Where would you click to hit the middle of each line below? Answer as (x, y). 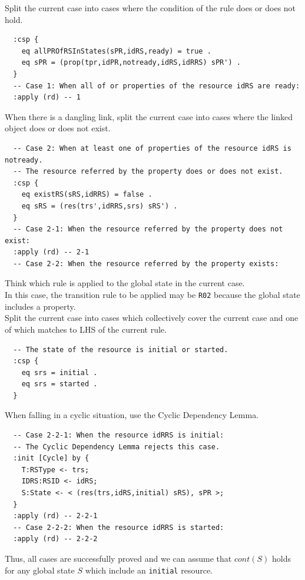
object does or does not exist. (58, 128)
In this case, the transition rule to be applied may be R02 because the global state (152, 295)
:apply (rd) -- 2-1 (51, 252)
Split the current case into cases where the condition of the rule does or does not (150, 8)
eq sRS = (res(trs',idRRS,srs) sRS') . (100, 206)
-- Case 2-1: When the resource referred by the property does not (148, 229)
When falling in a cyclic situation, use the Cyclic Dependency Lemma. (132, 415)
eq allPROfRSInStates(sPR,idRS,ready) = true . (116, 51)
